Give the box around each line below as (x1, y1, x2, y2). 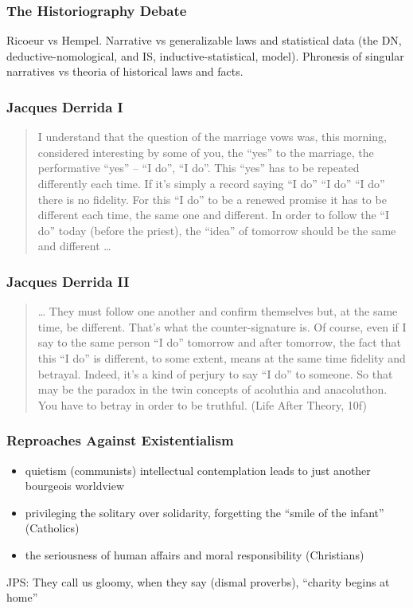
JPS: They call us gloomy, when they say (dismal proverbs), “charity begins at (6, 573, 390, 590)
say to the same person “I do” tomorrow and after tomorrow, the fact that (37, 334, 401, 351)
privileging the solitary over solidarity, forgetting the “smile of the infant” (25, 504, 384, 520)
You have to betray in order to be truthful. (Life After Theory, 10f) (37, 396, 367, 413)
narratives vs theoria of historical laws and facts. (6, 63, 244, 80)
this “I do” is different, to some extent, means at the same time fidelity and (37, 349, 406, 366)
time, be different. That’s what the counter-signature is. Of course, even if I (37, 318, 407, 335)
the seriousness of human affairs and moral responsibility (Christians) (25, 546, 364, 563)
